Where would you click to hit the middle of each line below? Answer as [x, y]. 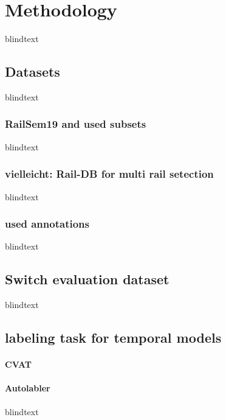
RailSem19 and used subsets [76, 124]
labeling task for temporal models [113, 338]
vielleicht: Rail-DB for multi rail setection [109, 174]
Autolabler [28, 388]
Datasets [33, 72]
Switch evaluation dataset [87, 279]
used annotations [47, 224]
